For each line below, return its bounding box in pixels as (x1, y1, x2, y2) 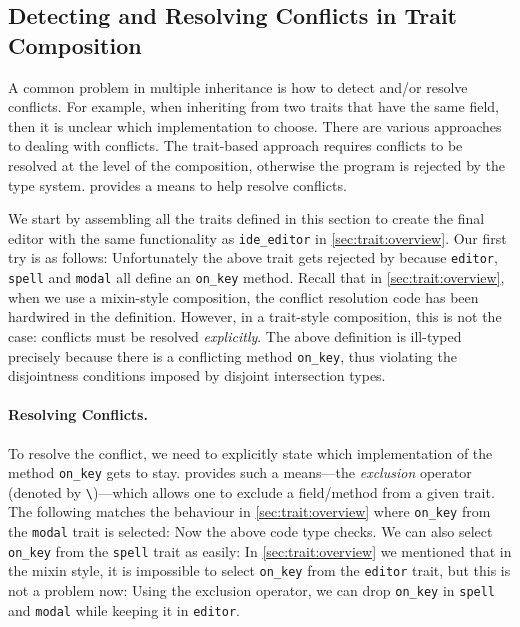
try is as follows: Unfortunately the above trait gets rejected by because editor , (8, 247, 498, 268)
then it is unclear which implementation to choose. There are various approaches (8, 115, 502, 136)
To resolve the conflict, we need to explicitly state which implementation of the (8, 442, 493, 463)
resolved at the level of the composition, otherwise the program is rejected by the (8, 154, 506, 175)
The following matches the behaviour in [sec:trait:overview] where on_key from (8, 501, 491, 522)
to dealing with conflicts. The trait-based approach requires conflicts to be (8, 135, 463, 156)
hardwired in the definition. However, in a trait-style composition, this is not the (8, 306, 502, 327)
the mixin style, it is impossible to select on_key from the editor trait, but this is (8, 560, 511, 581)
